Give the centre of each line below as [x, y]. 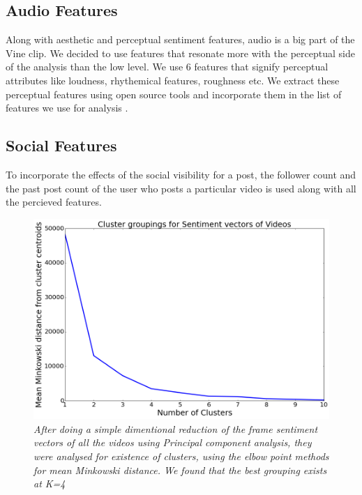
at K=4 [50, 483]
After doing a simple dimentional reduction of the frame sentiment [176, 428]
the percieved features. [54, 202]
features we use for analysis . [67, 108]
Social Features [61, 145]
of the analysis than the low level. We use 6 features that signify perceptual [167, 67]
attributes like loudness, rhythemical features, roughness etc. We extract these [173, 80]
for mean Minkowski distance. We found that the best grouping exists [180, 470]
